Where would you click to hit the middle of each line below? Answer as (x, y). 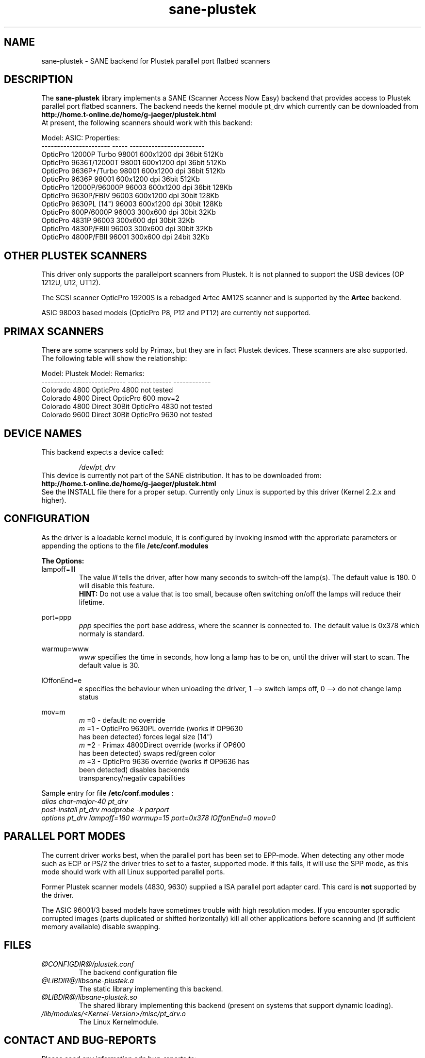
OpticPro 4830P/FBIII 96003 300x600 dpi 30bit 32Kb (127, 229)
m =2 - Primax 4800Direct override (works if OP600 (162, 745)
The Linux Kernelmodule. (119, 1022)
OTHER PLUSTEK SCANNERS (75, 256)
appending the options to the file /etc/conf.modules (125, 546)
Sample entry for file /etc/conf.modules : (107, 793)
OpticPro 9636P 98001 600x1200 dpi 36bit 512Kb (121, 179)
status (89, 697)
